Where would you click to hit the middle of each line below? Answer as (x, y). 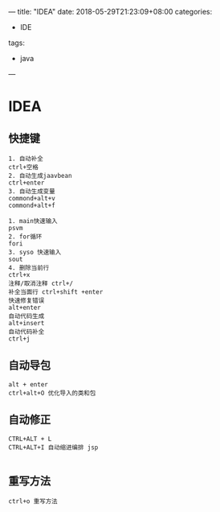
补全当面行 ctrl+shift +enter (56, 292)
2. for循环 (25, 237)
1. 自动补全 (26, 159)
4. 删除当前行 (29, 268)
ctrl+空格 (23, 167)
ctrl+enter (26, 183)
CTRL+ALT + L (30, 439)
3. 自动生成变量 (32, 192)
